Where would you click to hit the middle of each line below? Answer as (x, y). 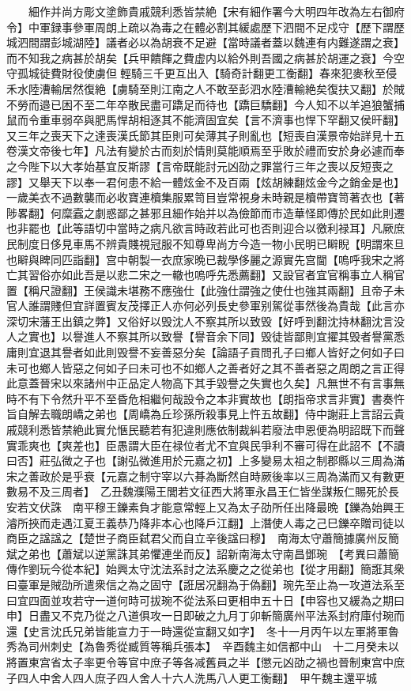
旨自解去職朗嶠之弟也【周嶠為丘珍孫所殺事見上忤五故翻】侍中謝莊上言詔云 (200, 414)
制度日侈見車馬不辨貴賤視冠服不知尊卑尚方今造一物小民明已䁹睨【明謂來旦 (211, 243)
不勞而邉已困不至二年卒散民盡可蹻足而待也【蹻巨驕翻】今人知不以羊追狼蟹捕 (205, 104)
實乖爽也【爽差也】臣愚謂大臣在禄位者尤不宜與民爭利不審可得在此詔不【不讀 (205, 445)
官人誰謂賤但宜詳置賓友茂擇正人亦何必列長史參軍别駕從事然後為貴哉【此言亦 (205, 306)
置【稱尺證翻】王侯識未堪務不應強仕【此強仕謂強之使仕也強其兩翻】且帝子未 (205, 290)
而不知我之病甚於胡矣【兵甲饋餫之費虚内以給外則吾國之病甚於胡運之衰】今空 (205, 57)
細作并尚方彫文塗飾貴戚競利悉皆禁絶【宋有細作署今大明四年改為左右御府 (216, 11)
